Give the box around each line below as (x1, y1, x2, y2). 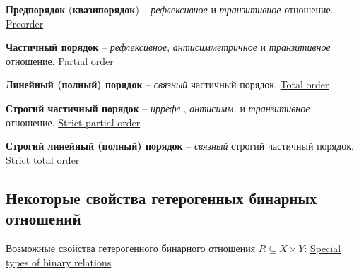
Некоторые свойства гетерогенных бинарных (6, 186, 317, 208)
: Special (304, 240, 341, 255)
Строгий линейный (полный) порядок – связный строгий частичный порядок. (6, 138, 354, 153)
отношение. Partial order (6, 53, 114, 68)
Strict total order (6, 152, 80, 167)
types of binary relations (6, 254, 112, 269)
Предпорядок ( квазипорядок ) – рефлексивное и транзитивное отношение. (6, 2, 334, 16)
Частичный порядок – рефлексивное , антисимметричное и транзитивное (6, 40, 331, 54)
